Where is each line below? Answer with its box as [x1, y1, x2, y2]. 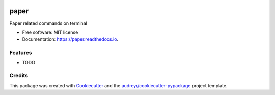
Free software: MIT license [22, 29, 78, 35]
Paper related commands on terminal [9, 20, 88, 26]
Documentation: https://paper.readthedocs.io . [22, 36, 119, 42]
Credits [9, 72, 28, 79]
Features [9, 49, 32, 56]
